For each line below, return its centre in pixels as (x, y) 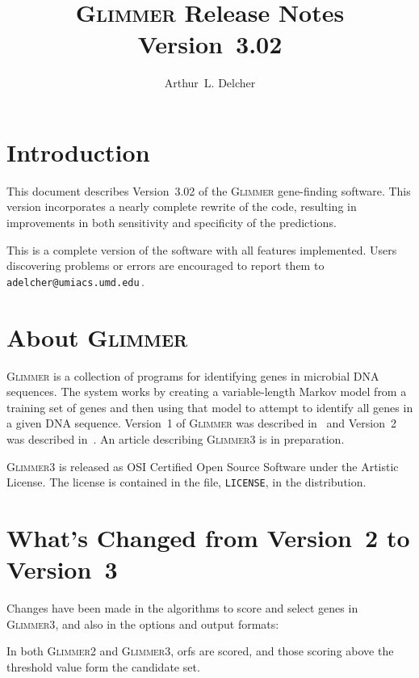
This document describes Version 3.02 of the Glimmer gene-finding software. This (209, 190)
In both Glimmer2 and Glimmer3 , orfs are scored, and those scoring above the (200, 651)
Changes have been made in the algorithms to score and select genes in (182, 608)
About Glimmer (97, 337)
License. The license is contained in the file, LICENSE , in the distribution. (186, 482)
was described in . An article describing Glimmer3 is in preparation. (176, 438)
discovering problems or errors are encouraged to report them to (166, 265)
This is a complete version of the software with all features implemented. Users (202, 249)
